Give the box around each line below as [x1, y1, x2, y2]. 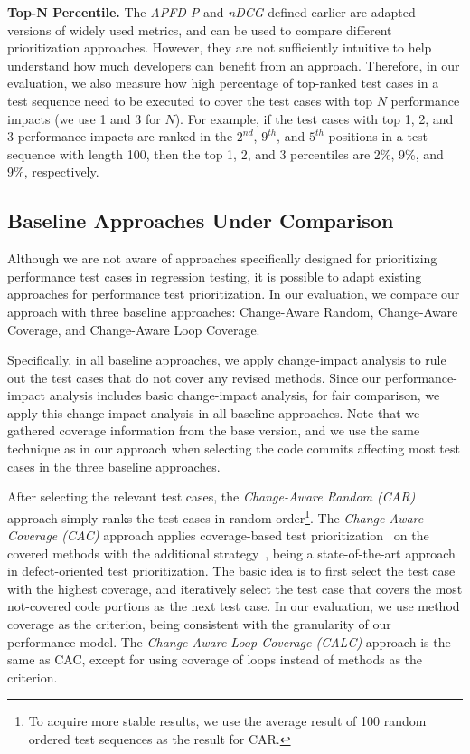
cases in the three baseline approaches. [7, 456, 221, 475]
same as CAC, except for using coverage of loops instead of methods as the [7, 650, 423, 669]
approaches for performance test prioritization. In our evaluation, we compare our [7, 284, 460, 303]
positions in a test [328, 127, 428, 146]
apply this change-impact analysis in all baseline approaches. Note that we [7, 403, 420, 422]
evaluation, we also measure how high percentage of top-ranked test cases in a [7, 73, 439, 92]
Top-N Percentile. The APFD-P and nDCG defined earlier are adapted [7, 3, 416, 21]
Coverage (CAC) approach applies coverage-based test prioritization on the [7, 526, 429, 545]
